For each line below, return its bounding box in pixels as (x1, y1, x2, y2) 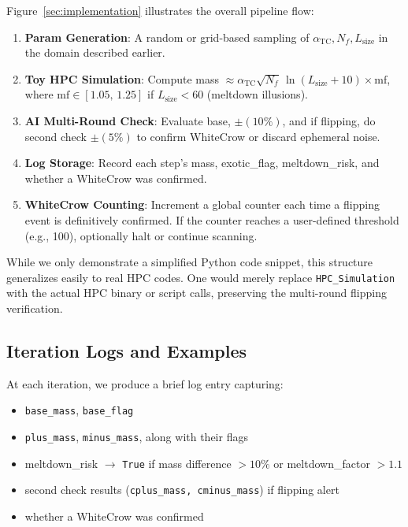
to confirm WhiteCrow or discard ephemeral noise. (136, 128, 380, 144)
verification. (6, 299, 63, 316)
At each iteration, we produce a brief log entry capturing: (6, 375, 284, 392)
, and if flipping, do (282, 112, 376, 128)
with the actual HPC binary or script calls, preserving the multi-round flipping (6, 284, 387, 301)
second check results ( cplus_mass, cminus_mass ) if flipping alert (24, 481, 339, 498)
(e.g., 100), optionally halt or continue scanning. (24, 227, 258, 243)
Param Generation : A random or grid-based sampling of (24, 28, 310, 45)
